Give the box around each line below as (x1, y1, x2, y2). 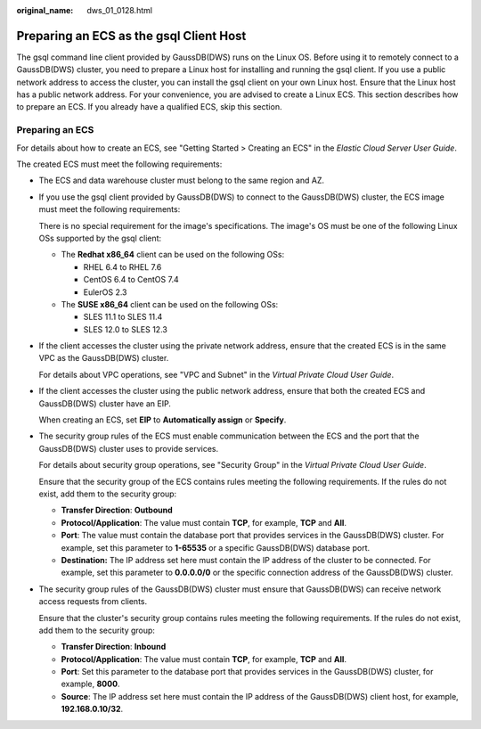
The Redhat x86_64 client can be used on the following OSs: (61, 250, 285, 260)
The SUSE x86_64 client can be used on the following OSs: (61, 299, 279, 309)
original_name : (16, 5, 74, 15)
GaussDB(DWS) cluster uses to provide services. (38, 443, 219, 454)
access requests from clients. (38, 596, 148, 607)
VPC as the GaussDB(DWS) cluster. (38, 353, 169, 364)
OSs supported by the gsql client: (38, 233, 162, 243)
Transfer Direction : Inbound (61, 642, 167, 652)
